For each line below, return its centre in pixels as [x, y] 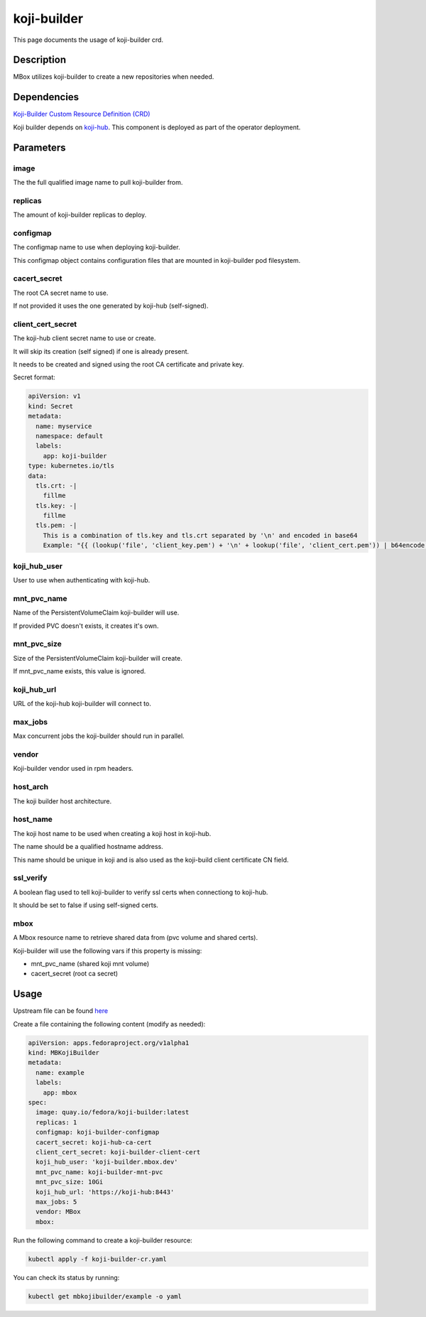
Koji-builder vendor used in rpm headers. [73, 769]
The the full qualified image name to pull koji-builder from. [98, 182]
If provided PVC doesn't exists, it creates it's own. [86, 626]
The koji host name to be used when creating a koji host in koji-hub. [112, 833]
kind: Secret [51, 406]
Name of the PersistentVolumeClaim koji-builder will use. [96, 613]
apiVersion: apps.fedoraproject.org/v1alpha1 [109, 1043]
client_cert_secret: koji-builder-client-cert [118, 1152]
